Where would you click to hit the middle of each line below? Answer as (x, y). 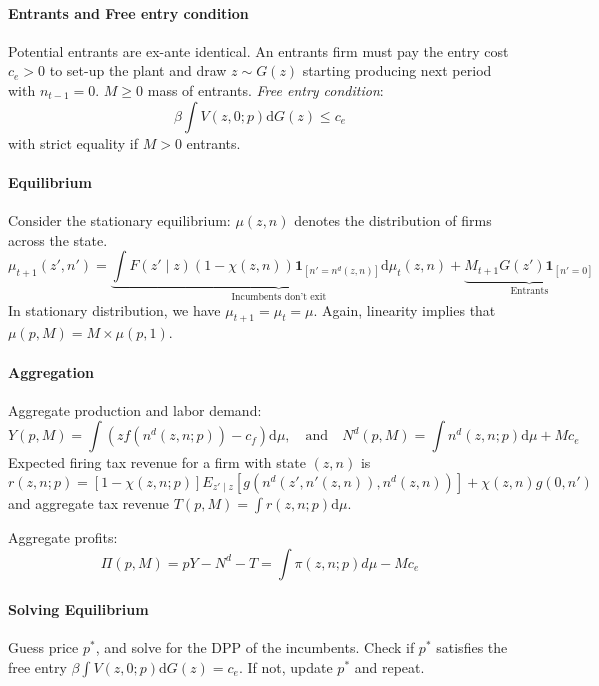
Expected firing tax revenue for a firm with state (157, 462)
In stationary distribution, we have (114, 309)
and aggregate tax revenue (89, 502)
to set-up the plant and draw (138, 70)
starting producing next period (397, 70)
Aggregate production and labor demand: (135, 409)
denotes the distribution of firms (393, 219)
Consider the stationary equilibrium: (119, 219)
